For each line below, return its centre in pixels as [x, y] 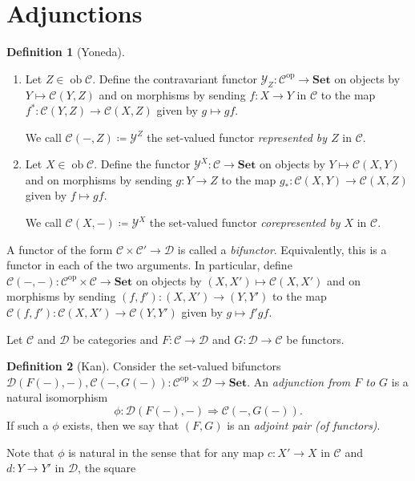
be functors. [315, 339]
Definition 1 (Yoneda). [66, 52]
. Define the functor [142, 164]
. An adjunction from [299, 381]
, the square [107, 468]
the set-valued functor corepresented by [245, 222]
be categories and [116, 339]
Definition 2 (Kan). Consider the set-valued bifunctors [144, 366]
